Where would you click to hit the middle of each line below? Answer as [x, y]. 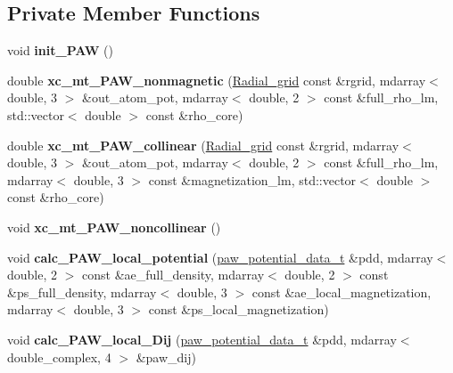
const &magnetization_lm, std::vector [252, 179]
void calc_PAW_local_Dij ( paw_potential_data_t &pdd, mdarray [202, 339]
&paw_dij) [166, 357]
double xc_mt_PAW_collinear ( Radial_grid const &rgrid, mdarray [203, 145]
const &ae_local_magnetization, [342, 292]
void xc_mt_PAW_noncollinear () [114, 227]
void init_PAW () [60, 50]
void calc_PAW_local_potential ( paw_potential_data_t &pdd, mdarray [220, 257]
